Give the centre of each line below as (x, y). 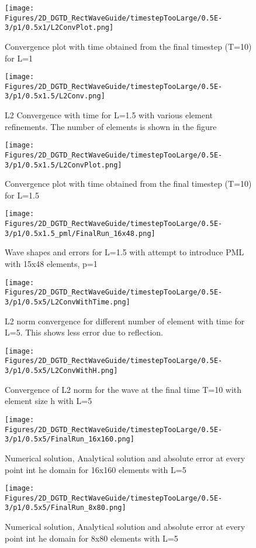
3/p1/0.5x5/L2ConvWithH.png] (61, 371)
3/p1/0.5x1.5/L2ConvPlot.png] (63, 165)
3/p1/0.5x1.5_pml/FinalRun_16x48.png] (80, 233)
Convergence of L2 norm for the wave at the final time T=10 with (123, 389)
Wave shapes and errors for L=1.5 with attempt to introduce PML (124, 252)
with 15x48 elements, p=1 (51, 264)
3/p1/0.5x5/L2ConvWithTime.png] (68, 302)
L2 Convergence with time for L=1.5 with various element (109, 115)
